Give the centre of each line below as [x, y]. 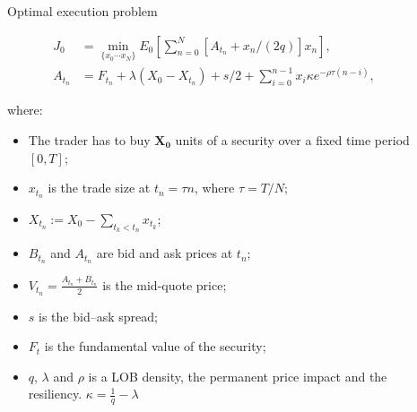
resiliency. [55, 394]
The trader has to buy [89, 139]
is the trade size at [99, 188]
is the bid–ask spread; [98, 316]
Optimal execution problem [83, 11]
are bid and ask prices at [165, 253]
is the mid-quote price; [165, 284]
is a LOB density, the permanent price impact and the [238, 376]
